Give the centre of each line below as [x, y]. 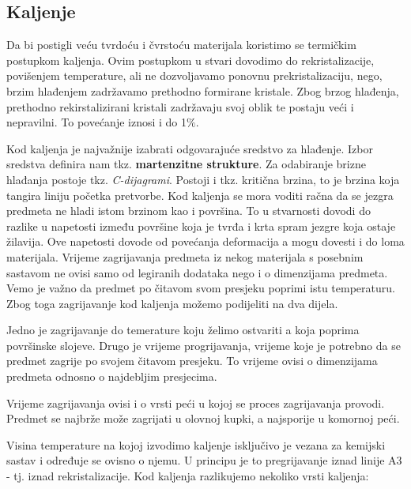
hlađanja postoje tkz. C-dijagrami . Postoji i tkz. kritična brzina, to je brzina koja [203, 179]
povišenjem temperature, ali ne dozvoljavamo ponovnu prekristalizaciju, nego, [194, 75]
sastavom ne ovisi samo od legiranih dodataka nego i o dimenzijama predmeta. [197, 272]
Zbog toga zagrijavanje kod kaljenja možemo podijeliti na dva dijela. [172, 303]
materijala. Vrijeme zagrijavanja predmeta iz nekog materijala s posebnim [185, 256]
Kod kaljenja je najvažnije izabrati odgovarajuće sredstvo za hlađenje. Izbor [190, 148]
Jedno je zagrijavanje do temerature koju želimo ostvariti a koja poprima [183, 330]
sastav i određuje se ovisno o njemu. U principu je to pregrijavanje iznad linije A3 [204, 460]
